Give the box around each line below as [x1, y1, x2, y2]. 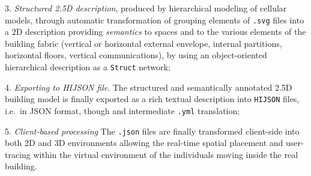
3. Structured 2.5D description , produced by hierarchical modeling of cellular [5, 2, 287, 14]
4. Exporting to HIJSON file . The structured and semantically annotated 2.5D [5, 80, 292, 93]
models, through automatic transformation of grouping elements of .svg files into [5, 13, 304, 26]
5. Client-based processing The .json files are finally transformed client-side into [5, 124, 300, 137]
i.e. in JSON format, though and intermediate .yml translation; [5, 104, 240, 117]
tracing [5, 148, 31, 160]
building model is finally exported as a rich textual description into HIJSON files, [5, 93, 300, 105]
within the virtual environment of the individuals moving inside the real [33, 148, 298, 160]
